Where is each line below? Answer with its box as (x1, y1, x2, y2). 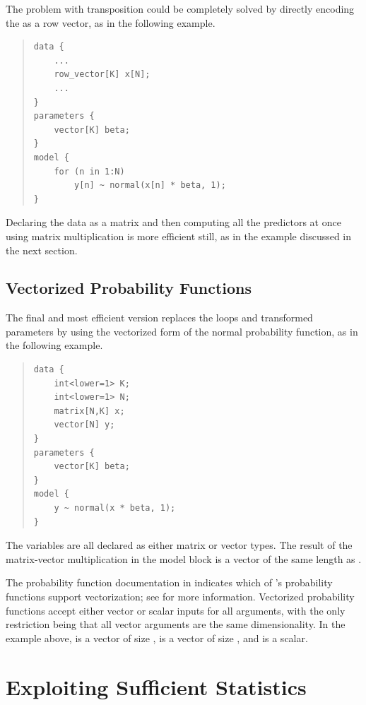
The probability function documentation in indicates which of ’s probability (6, 575, 333, 590)
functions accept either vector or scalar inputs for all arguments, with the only (6, 603, 346, 617)
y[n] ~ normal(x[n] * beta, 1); (74, 180, 226, 191)
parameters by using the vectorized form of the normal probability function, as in (6, 324, 358, 338)
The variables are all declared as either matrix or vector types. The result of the (6, 538, 353, 552)
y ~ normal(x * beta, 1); (54, 503, 176, 514)
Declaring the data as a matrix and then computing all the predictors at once (6, 215, 341, 230)
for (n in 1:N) (54, 166, 125, 177)
